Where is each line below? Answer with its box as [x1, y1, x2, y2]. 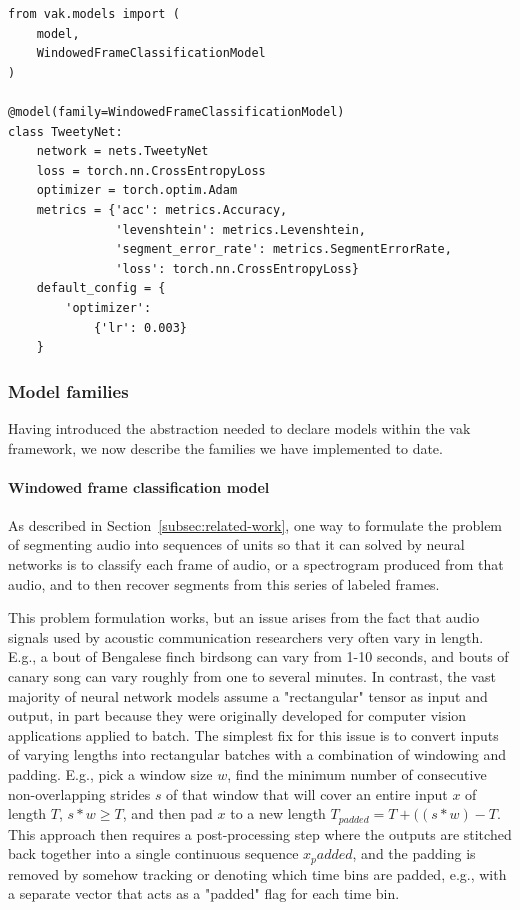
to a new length [230, 803, 326, 824]
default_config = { [36, 281, 166, 296]
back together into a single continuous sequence [8, 843, 299, 864]
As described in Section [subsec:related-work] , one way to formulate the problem [8, 514, 503, 535]
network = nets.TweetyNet [36, 144, 209, 159]
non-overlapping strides [8, 783, 151, 804]
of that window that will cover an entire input [166, 783, 448, 804]
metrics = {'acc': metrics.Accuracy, [36, 202, 288, 217]
